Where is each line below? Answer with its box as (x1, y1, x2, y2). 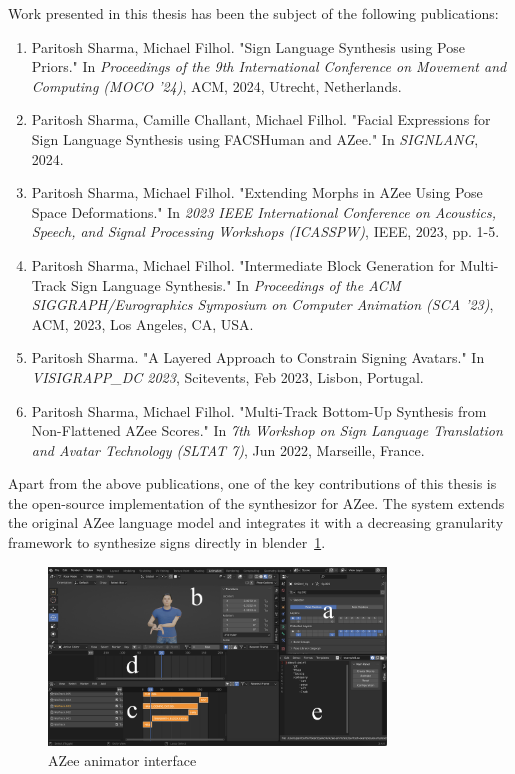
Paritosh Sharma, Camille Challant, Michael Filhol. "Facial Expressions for (31, 109, 491, 130)
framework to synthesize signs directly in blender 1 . (8, 532, 326, 553)
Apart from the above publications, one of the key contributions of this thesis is (8, 473, 497, 494)
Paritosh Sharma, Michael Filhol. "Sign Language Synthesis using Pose (31, 36, 465, 57)
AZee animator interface (48, 749, 197, 770)
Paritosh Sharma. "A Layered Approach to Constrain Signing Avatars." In (31, 347, 485, 368)
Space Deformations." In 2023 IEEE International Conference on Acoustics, (31, 201, 496, 222)
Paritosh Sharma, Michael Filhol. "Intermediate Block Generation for (31, 254, 456, 275)
